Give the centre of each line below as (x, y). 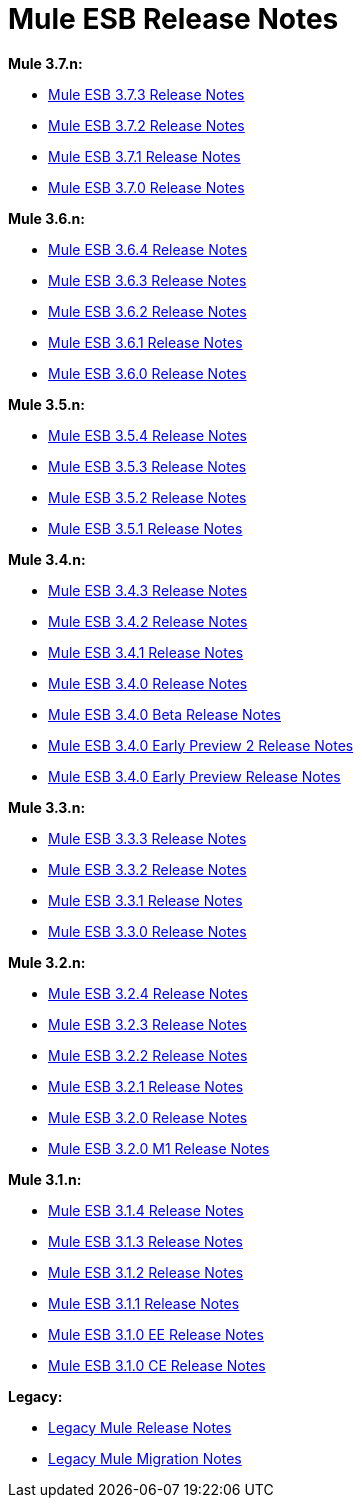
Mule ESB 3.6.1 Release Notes (145, 342)
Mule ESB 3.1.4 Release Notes (146, 1210)
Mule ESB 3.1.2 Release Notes (146, 1272)
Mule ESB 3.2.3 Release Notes (148, 1024)
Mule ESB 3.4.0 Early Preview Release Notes (194, 776)
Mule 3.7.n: (45, 63)
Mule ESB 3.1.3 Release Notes (145, 1241)
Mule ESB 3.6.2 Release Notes (147, 311)
